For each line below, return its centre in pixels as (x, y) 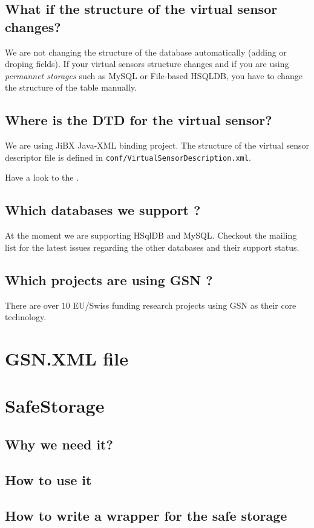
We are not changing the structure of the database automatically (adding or (146, 52)
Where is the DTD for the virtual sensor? (139, 120)
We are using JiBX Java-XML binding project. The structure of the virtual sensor (157, 145)
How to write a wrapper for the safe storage (146, 515)
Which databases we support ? (103, 210)
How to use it (48, 479)
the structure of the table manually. (71, 87)
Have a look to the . (42, 177)
